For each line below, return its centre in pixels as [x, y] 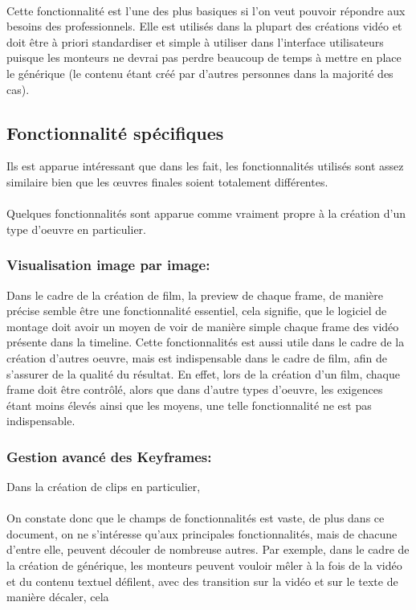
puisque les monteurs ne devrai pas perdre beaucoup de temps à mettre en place [204, 57]
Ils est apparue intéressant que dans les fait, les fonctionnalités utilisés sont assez [205, 166]
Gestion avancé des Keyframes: [109, 456]
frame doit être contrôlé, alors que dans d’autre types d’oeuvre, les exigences [195, 389]
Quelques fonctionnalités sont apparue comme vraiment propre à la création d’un [206, 213]
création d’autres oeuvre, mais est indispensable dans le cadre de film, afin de [197, 357]
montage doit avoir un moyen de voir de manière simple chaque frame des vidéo [203, 326]
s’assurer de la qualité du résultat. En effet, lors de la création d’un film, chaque [203, 373]
